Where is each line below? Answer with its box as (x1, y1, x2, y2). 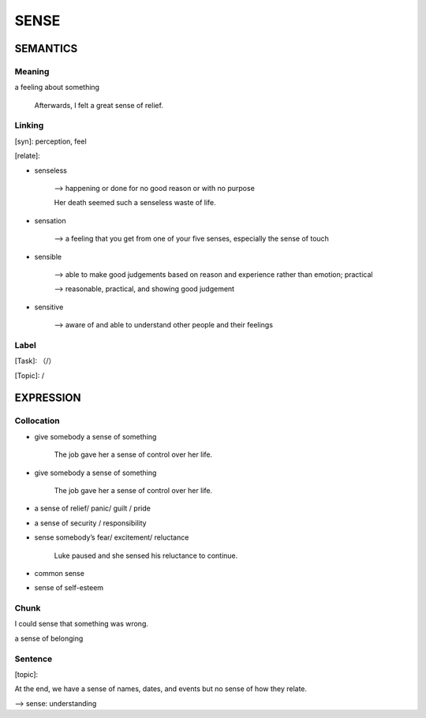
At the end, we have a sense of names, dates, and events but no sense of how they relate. (14, 684, 308, 694)
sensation (34, 215, 66, 225)
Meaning (14, 65, 50, 77)
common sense (34, 568, 84, 578)
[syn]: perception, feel (14, 136, 87, 146)
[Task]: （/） (14, 356, 56, 366)
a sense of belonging (14, 634, 84, 643)
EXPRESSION (14, 391, 81, 405)
